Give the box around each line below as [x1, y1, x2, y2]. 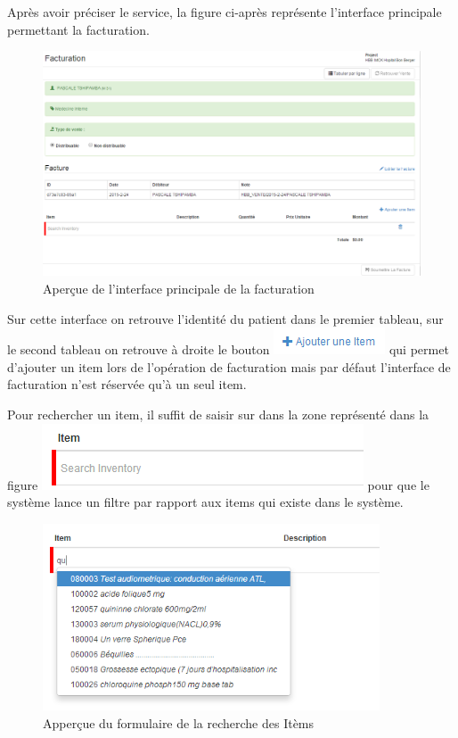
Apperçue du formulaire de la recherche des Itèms [43, 713, 315, 732]
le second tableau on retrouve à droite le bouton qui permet [7, 340, 449, 359]
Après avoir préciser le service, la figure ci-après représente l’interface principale [7, 3, 442, 21]
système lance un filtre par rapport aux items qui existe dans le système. [7, 493, 404, 511]
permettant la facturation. [7, 20, 150, 38]
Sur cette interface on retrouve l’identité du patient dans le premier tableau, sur [7, 309, 444, 328]
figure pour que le [7, 475, 429, 493]
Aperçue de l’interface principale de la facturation [43, 278, 315, 297]
